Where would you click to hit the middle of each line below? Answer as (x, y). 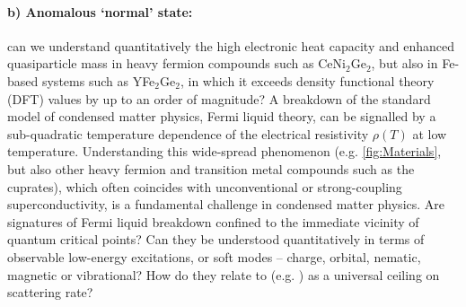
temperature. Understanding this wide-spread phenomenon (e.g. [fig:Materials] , (224, 151)
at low (430, 133)
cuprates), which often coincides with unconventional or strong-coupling (205, 186)
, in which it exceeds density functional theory (307, 80)
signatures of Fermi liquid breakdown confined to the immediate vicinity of (213, 221)
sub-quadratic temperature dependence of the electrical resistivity (188, 133)
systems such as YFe (98, 80)
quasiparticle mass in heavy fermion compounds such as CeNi (176, 63)
